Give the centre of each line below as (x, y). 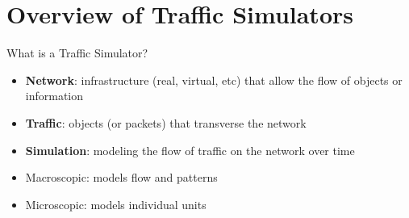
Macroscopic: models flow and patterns (121, 177)
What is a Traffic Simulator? (77, 53)
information (54, 96)
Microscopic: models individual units (116, 204)
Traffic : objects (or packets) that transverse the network (166, 122)
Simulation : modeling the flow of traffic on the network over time (190, 150)
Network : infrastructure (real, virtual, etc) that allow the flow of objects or (214, 80)
